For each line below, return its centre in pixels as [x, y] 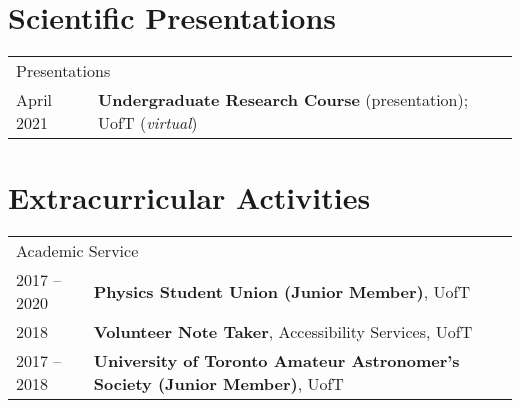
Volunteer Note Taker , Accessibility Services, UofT [283, 332]
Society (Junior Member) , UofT [218, 384]
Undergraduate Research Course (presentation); [283, 100]
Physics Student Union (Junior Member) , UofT [281, 291]
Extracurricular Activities [189, 197]
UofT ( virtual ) [148, 123]
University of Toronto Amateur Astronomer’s [276, 361]
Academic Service [77, 251]
